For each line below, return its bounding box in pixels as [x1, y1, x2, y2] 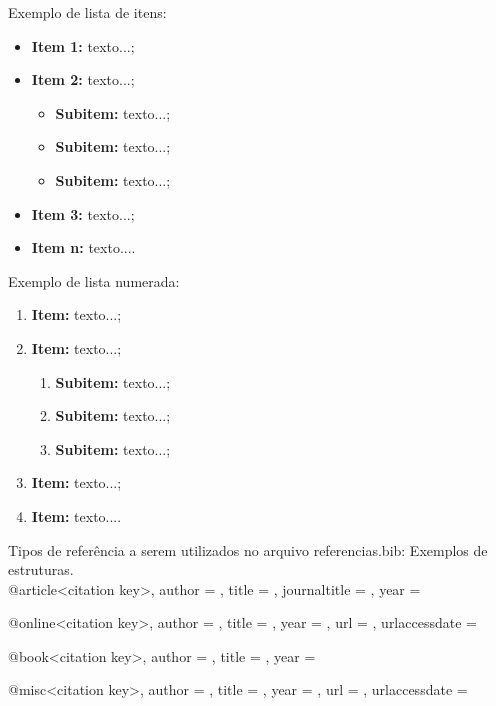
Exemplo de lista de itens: [8, 2, 167, 22]
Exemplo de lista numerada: [8, 270, 180, 291]
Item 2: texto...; [31, 69, 135, 90]
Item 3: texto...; [31, 203, 135, 224]
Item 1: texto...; [31, 35, 135, 56]
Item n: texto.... [31, 237, 136, 258]
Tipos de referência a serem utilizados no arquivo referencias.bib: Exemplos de [8, 539, 488, 560]
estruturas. [8, 559, 74, 580]
